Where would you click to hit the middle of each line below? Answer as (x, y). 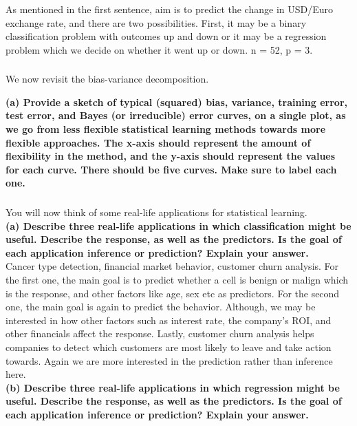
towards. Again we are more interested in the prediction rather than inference (169, 360)
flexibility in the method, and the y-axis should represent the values (171, 156)
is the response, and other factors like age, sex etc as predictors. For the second (173, 293)
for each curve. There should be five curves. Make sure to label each (171, 169)
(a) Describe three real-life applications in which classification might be (178, 225)
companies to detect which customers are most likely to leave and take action (169, 347)
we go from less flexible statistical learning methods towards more (166, 129)
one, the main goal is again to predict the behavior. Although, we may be (161, 307)
